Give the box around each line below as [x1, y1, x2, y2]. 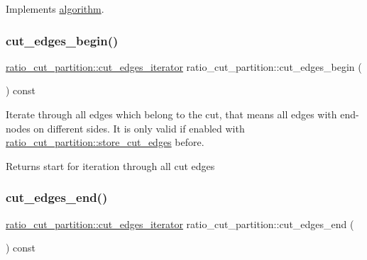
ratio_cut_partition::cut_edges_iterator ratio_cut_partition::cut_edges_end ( [6, 216, 354, 231]
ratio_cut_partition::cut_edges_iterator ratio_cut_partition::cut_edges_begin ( [6, 59, 362, 74]
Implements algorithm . [6, 1, 104, 16]
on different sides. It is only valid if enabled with [33, 120, 245, 135]
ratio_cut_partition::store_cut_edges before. [6, 135, 204, 149]
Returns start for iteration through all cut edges [6, 158, 215, 173]
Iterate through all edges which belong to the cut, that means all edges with [6, 107, 337, 121]
